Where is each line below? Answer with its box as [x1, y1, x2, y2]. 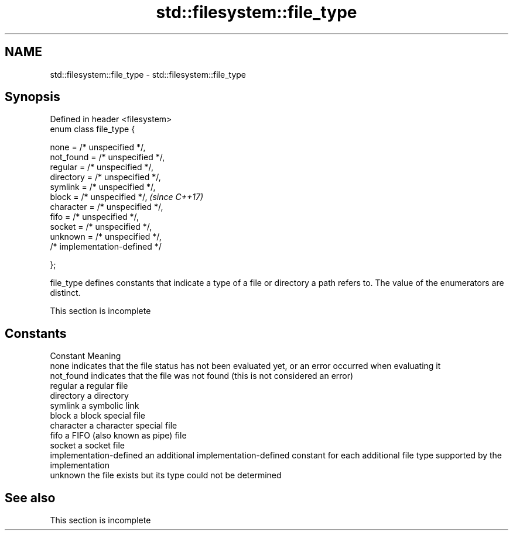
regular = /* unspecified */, [50, 162, 153, 172]
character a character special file [50, 420, 177, 431]
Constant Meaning [50, 351, 121, 361]
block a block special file [50, 410, 145, 421]
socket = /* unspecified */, [50, 222, 152, 232]
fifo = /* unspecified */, [50, 212, 139, 222]
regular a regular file [50, 381, 128, 391]
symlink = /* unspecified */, [50, 182, 156, 192]
